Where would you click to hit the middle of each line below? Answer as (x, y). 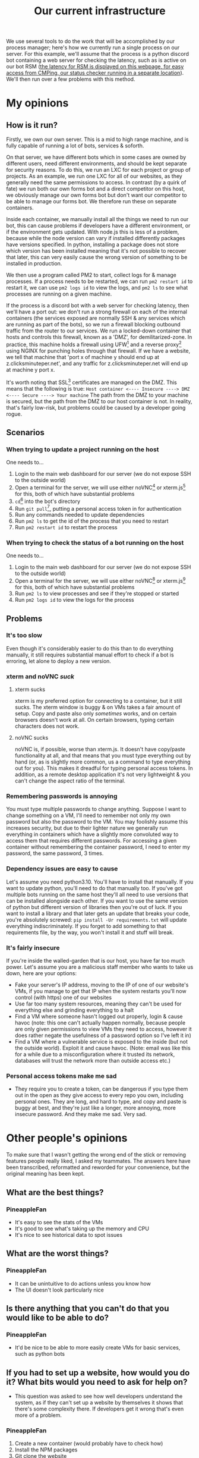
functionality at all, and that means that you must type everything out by (103, 756)
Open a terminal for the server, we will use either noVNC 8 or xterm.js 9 (100, 580)
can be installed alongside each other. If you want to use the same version (97, 901)
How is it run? (32, 125)
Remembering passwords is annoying (62, 796)
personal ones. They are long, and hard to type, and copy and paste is (101, 1102)
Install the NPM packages (46, 1450)
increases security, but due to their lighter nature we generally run (87, 828)
